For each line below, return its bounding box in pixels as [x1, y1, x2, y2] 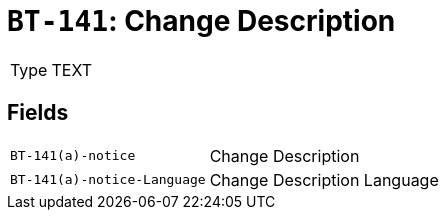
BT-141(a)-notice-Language [10, 172, 206, 188]
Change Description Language [209, 169, 439, 190]
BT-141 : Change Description [7, 4, 396, 38]
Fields [7, 100, 69, 126]
